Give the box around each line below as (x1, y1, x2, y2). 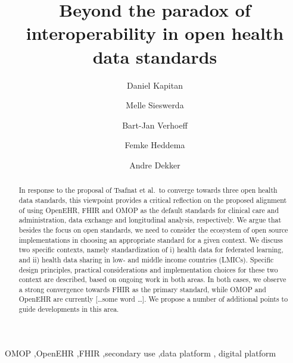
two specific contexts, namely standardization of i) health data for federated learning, (18, 245, 283, 255)
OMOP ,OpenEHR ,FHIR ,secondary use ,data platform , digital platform (5, 346, 276, 359)
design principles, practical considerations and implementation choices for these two (18, 264, 278, 274)
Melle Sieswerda (126, 99, 184, 111)
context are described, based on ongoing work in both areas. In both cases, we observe (18, 274, 286, 284)
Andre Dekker (129, 158, 180, 171)
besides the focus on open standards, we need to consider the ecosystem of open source (18, 224, 288, 234)
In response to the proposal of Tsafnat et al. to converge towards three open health (18, 185, 278, 195)
